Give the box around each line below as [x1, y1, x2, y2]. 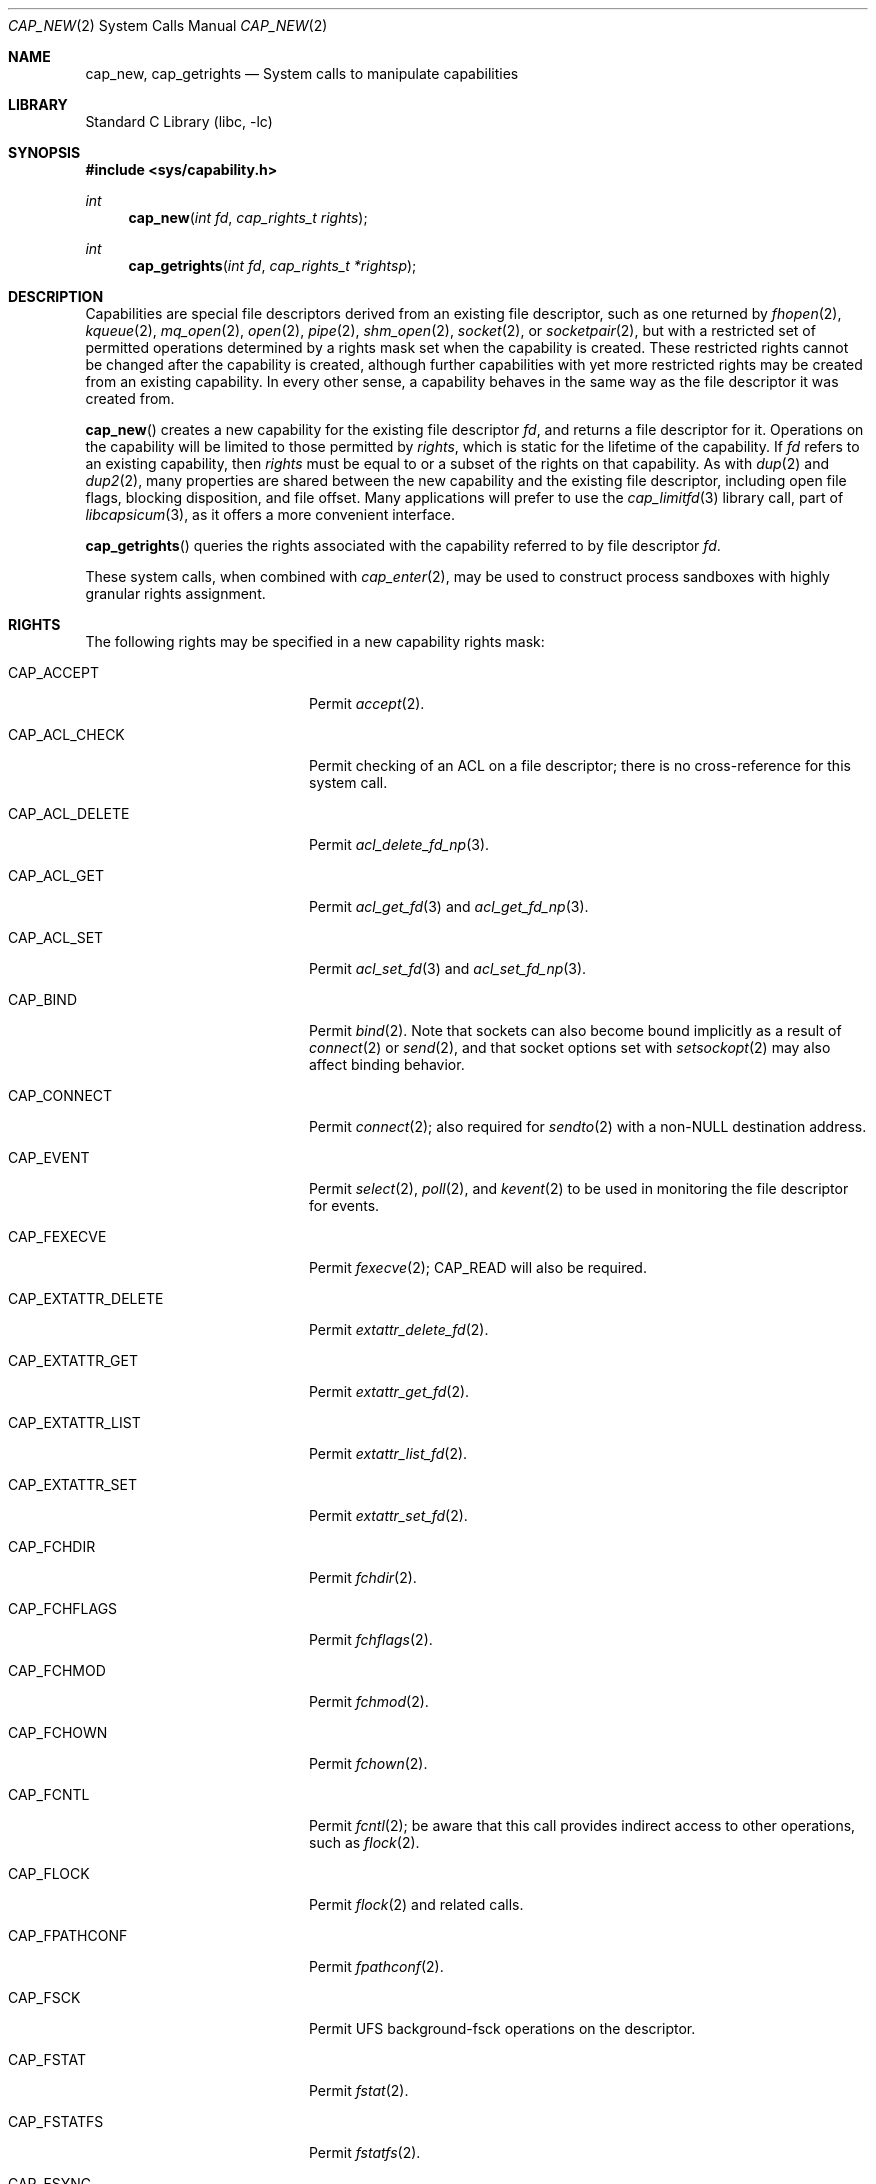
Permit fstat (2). [309, 2082, 409, 2099]
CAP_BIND [8, 991, 77, 1008]
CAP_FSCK [8, 1989, 81, 2006]
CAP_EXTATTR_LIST [8, 1414, 141, 1431]
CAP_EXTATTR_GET [8, 1352, 138, 1369]
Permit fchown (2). [309, 1755, 428, 1772]
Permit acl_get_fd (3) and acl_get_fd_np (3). [309, 898, 589, 915]
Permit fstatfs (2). [309, 2144, 421, 2161]
